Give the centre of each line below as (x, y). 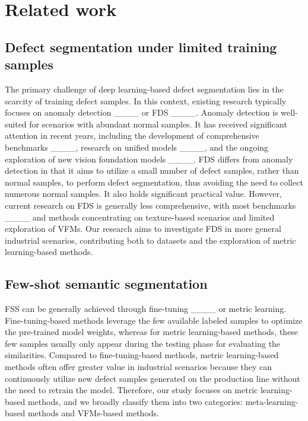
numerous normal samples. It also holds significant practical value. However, (143, 194)
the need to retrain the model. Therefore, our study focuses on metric (131, 390)
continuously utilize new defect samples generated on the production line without (153, 378)
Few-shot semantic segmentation (106, 284)
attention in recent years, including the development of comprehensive (132, 135)
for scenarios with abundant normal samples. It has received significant (158, 124)
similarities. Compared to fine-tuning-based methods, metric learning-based (142, 355)
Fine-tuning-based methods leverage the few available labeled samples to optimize (154, 320)
